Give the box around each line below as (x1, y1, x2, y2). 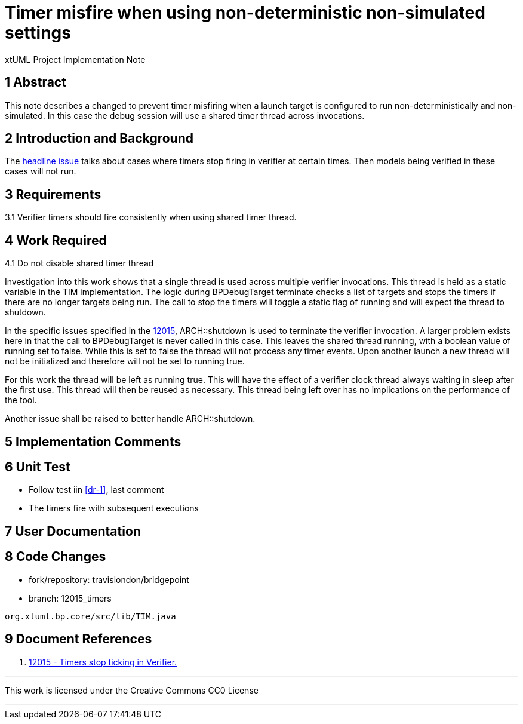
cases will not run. (5, 166, 76, 177)
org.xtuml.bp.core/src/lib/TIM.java (5, 611, 176, 621)
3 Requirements (5, 186, 101, 202)
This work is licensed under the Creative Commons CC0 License (5, 685, 259, 695)
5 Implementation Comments (5, 434, 181, 449)
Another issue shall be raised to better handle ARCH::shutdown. (5, 413, 256, 424)
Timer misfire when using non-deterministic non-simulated (5, 2, 485, 23)
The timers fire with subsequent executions (29, 503, 199, 514)
